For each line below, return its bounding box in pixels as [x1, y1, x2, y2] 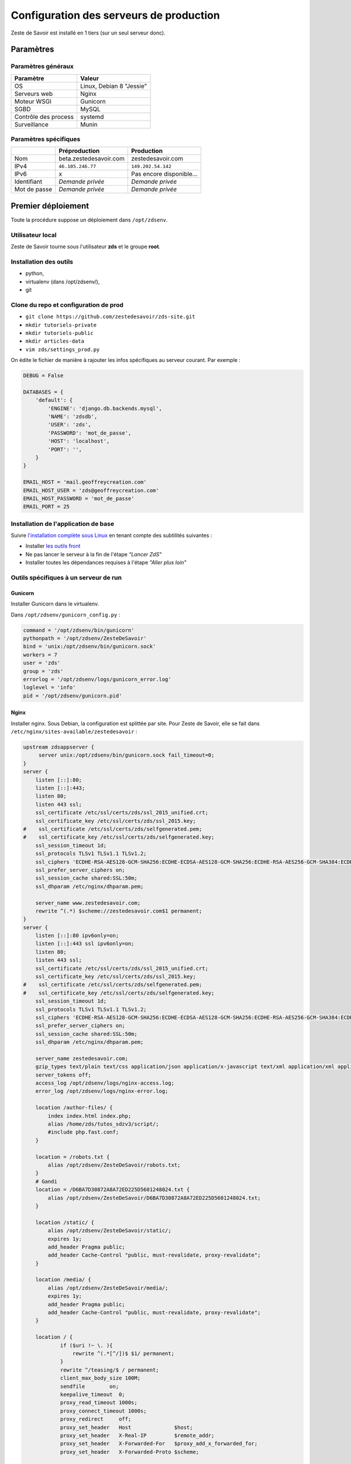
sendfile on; [60, 1383, 119, 1390]
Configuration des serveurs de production [11, 9, 221, 22]
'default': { [35, 397, 73, 403]
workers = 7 [23, 651, 58, 658]
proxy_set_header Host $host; [60, 1424, 193, 1431]
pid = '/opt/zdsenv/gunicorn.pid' [23, 692, 122, 699]
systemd [80, 112, 104, 121]
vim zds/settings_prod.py [25, 346, 100, 353]
